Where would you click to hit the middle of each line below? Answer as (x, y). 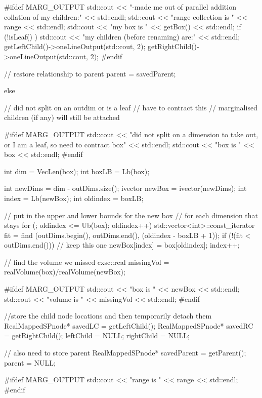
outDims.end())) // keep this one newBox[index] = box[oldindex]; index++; (122, 245)
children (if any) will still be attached (62, 117)
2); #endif (106, 56)
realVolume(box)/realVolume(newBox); (65, 272)
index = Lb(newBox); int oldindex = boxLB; (74, 198)
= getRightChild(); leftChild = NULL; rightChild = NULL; (97, 335)
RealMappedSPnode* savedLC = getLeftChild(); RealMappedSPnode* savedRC (129, 325)
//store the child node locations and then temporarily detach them (108, 316)
